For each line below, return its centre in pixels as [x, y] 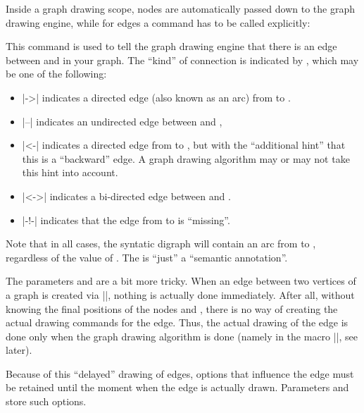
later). [19, 350]
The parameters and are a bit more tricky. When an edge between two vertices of [181, 281]
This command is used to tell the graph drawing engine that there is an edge [171, 46]
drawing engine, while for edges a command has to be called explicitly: [158, 22]
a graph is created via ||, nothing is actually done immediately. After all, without [180, 294]
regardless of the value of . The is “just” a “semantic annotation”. [147, 257]
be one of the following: [56, 74]
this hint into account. [70, 172]
